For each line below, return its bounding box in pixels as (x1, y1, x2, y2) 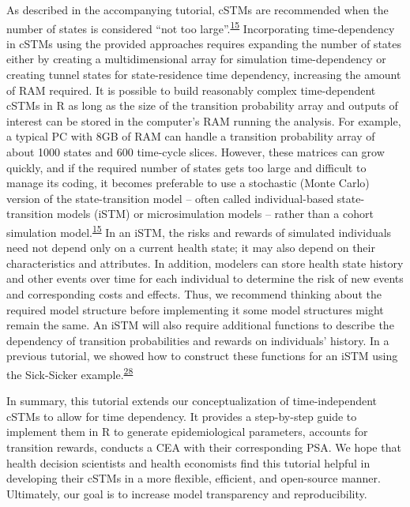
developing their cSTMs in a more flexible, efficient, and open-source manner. (6, 470, 381, 486)
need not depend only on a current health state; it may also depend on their (6, 239, 375, 256)
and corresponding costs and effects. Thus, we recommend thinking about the (6, 286, 382, 302)
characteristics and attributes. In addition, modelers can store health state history (6, 254, 404, 271)
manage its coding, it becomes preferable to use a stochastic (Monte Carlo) (6, 175, 370, 191)
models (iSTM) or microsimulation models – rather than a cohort (56, 205, 374, 222)
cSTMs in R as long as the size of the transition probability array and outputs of (6, 97, 398, 114)
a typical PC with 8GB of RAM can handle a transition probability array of (6, 128, 375, 145)
